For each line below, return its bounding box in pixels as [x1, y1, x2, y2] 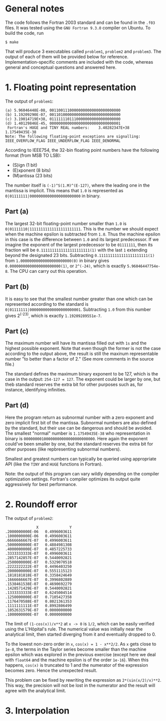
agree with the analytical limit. [5, 688, 66, 694]
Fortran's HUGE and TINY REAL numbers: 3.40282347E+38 [7, 125, 130, 130]
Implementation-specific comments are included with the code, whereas [5, 59, 154, 65]
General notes [5, 3, 64, 14]
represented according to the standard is [5, 301, 89, 307]
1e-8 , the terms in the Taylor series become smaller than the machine [5, 646, 147, 652]
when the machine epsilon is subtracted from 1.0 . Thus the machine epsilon [5, 231, 161, 237]
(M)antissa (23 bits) [12, 172, 53, 178]
